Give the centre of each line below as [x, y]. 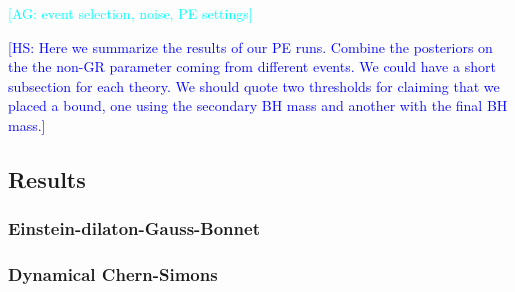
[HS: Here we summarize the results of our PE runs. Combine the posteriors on [250, 46]
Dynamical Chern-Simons [113, 274]
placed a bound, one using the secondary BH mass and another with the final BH [258, 105]
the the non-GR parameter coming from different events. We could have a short [252, 66]
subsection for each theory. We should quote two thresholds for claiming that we [254, 85]
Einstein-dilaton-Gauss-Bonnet [134, 228]
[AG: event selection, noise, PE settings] [130, 13]
